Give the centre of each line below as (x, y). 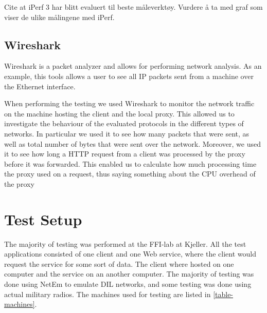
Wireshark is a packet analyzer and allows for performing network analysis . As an (133, 66)
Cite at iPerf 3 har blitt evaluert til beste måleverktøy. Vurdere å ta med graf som (133, 7)
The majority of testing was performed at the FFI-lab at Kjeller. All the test (125, 243)
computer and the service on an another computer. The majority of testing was (129, 274)
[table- (223, 294)
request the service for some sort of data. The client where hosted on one (119, 263)
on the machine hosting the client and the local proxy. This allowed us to (119, 113)
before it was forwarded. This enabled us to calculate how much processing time (130, 163)
